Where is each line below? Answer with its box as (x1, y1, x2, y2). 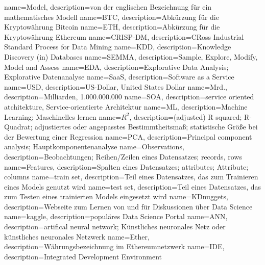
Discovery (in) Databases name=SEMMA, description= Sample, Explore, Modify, (4, 51, 258, 62)
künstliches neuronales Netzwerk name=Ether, (4, 231, 150, 242)
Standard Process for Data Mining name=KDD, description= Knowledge (4, 41, 231, 52)
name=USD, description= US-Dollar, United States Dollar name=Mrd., (4, 81, 227, 92)
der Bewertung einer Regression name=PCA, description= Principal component (4, 131, 252, 142)
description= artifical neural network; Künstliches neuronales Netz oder (4, 221, 226, 232)
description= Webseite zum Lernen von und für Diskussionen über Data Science (4, 201, 253, 211)
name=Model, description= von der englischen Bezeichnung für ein (4, 2, 212, 12)
